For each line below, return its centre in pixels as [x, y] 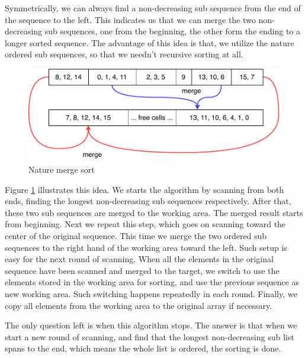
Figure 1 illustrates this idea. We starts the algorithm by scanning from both [145, 189]
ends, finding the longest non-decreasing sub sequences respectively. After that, [148, 201]
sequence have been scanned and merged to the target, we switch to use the [142, 270]
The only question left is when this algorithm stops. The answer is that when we [151, 325]
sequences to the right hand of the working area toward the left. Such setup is [146, 247]
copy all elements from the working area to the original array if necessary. [139, 305]
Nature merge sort [62, 170]
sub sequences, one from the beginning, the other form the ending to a [173, 31]
